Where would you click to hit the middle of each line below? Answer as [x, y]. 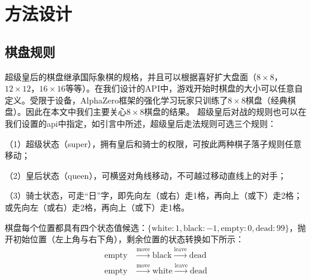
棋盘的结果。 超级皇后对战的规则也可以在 [225, 112]
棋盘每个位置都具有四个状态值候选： [76, 227]
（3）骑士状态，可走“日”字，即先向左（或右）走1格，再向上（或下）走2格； [154, 195]
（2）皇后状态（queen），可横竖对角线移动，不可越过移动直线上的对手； [146, 175]
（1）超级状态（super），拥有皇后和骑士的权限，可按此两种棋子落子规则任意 [153, 143]
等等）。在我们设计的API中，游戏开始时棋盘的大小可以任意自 [184, 88]
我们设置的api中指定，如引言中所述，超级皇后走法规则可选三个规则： [141, 123]
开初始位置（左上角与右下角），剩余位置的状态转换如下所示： [124, 239]
